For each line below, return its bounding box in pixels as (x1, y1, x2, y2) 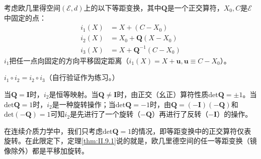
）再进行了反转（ (152, 109, 209, 119)
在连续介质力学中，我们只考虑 (4, 125, 103, 136)
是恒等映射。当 (49, 89, 99, 99)
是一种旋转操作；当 (52, 99, 116, 109)
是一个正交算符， (167, 3, 224, 13)
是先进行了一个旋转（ (70, 109, 141, 119)
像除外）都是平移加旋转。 (4, 145, 89, 155)
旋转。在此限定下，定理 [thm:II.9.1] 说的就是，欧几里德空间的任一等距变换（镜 (4, 135, 257, 146)
